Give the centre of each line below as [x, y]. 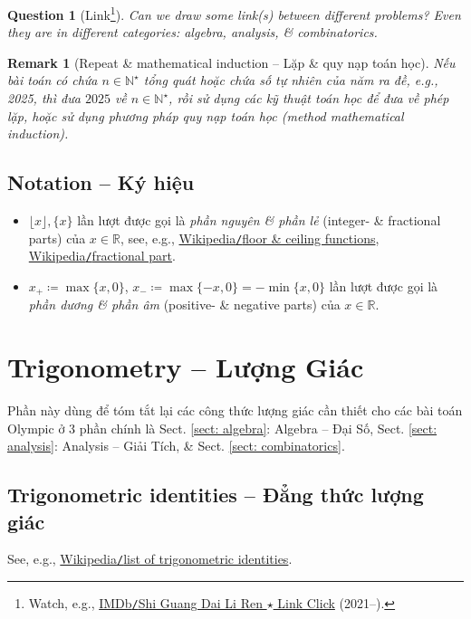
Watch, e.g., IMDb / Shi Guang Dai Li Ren [145, 603]
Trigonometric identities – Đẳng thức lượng [216, 495]
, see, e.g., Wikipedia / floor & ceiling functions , [250, 238]
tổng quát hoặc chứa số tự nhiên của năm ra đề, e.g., [291, 80]
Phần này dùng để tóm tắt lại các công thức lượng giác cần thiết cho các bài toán [235, 410]
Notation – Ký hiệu [101, 182]
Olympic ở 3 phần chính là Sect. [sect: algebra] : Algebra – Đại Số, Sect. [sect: [222, 428]
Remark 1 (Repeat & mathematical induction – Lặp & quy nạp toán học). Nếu [231, 62]
